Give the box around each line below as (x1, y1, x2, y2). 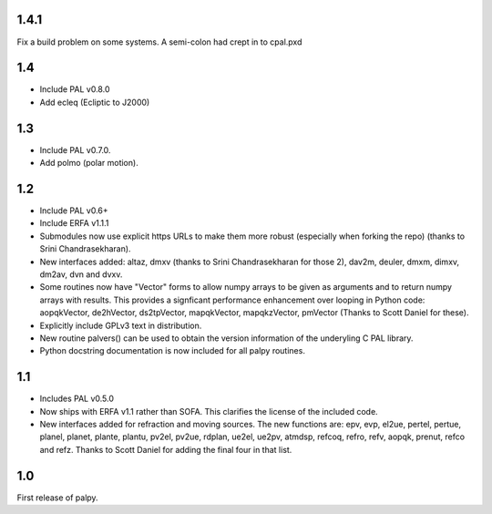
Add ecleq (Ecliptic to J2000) (39, 97, 150, 108)
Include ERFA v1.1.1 (39, 218, 109, 229)
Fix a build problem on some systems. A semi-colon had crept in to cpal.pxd (16, 36, 302, 47)
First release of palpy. (16, 492, 99, 503)
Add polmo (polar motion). (39, 158, 138, 169)
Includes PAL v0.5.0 (39, 393, 114, 405)
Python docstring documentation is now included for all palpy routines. (39, 345, 305, 356)
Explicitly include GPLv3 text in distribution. (39, 320, 202, 331)
